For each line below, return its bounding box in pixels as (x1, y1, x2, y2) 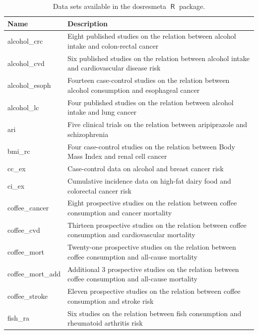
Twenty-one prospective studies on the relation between (67, 242, 236, 252)
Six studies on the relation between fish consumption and (67, 308, 242, 318)
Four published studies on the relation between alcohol (67, 97, 234, 107)
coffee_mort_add (7, 268, 61, 279)
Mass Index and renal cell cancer (67, 151, 167, 161)
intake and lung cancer (67, 107, 136, 117)
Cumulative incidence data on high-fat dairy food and (67, 175, 231, 186)
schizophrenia (67, 129, 109, 139)
